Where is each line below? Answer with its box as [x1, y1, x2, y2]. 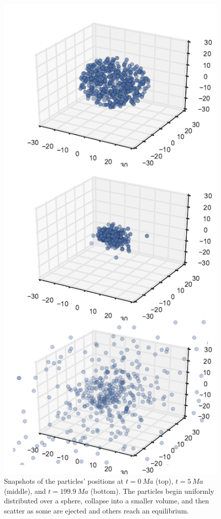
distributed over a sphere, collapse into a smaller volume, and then [4, 495, 209, 506]
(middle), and [4, 485, 46, 496]
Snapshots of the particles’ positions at [4, 476, 124, 486]
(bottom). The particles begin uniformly [90, 485, 214, 496]
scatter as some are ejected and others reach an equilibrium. [4, 505, 189, 516]
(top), [155, 476, 173, 486]
